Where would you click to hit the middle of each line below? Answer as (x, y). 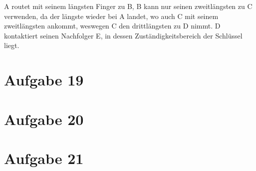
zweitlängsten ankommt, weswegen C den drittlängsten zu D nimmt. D (112, 26)
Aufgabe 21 (44, 158)
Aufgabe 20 (44, 119)
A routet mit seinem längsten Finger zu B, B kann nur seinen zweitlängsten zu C (128, 6)
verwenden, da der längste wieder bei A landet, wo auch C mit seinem (111, 16)
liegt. (12, 45)
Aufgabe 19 (44, 80)
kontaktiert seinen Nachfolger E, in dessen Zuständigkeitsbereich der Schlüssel (123, 35)
